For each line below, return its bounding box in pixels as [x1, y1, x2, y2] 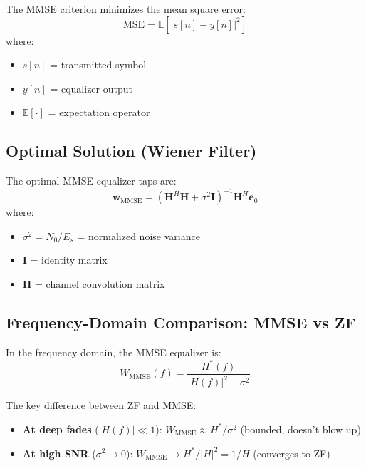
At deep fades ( [22, 421, 99, 436]
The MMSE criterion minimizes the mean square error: [6, 1, 246, 16]
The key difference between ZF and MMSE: [6, 398, 197, 413]
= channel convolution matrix [35, 276, 165, 291]
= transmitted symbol [50, 57, 147, 72]
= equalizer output [50, 81, 132, 95]
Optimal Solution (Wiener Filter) [6, 140, 257, 162]
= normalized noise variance [77, 228, 200, 243]
